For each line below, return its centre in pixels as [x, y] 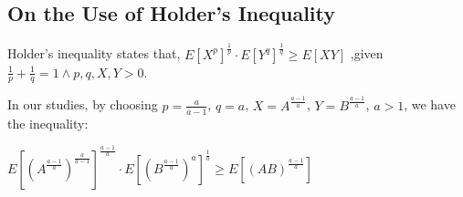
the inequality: [48, 123]
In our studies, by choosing [83, 104]
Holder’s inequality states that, [94, 53]
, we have [430, 104]
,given [367, 53]
